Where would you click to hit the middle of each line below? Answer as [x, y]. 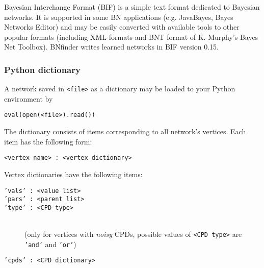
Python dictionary [42, 69]
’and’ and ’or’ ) [50, 244]
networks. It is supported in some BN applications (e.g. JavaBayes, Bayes [119, 17]
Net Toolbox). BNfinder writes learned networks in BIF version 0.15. [112, 47]
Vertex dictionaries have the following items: [73, 174]
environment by [29, 98]
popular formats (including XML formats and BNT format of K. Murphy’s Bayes [131, 36]
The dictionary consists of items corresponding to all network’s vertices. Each [125, 131]
